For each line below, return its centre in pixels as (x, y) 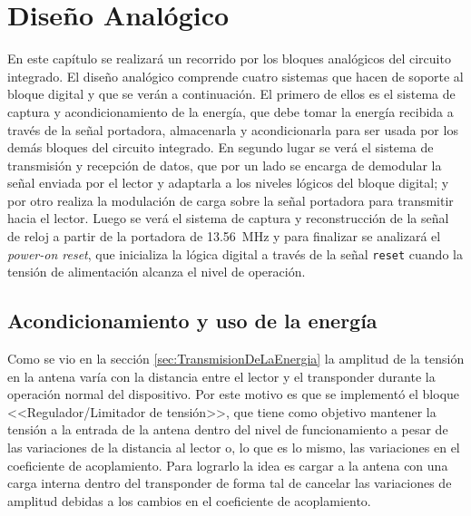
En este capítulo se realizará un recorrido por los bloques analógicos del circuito (229, 58)
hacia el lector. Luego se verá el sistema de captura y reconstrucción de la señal (228, 218)
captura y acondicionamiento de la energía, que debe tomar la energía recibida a (231, 111)
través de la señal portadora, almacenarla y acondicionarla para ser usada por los (233, 129)
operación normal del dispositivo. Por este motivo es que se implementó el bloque (234, 394)
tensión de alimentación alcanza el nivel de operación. (157, 272)
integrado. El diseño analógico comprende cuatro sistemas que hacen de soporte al (235, 76)
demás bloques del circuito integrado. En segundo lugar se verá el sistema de (221, 147)
